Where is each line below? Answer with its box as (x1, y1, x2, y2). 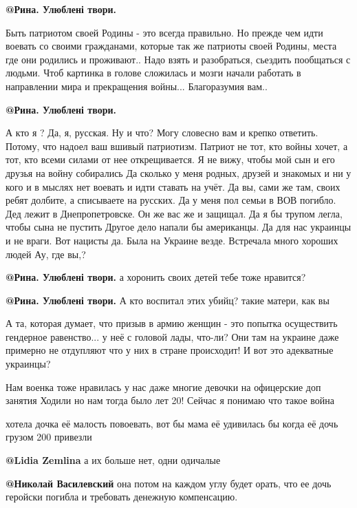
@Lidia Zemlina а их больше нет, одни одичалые (6, 453, 221, 467)
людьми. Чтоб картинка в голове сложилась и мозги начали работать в (6, 65, 301, 80)
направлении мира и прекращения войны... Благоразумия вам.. (6, 78, 268, 93)
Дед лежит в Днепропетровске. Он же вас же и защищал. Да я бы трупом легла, (6, 206, 343, 220)
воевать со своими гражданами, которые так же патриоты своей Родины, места (6, 39, 337, 53)
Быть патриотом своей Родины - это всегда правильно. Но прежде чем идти (6, 25, 323, 39)
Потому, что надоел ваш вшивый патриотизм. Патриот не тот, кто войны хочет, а (6, 138, 348, 153)
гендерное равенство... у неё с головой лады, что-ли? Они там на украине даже (6, 329, 339, 343)
